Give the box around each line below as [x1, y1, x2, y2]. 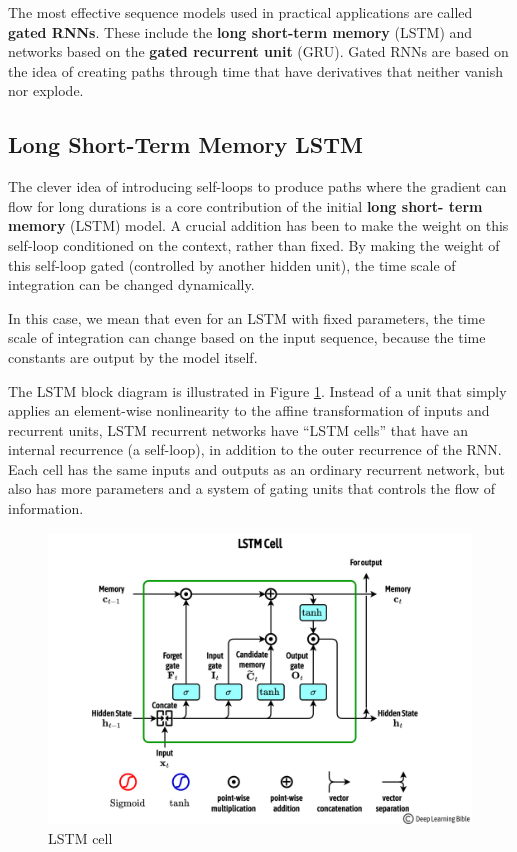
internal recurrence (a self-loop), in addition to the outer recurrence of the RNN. [8, 439, 502, 460]
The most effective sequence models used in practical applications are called [8, 2, 473, 22]
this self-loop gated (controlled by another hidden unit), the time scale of [8, 254, 456, 275]
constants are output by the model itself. [8, 346, 258, 367]
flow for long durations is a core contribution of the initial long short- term [8, 195, 483, 216]
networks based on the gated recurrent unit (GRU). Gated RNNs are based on [8, 41, 509, 62]
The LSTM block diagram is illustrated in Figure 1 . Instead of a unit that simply [8, 380, 507, 401]
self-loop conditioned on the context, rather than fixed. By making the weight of [8, 234, 500, 255]
